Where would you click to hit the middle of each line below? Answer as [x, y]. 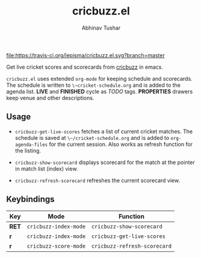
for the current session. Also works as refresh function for [121, 144]
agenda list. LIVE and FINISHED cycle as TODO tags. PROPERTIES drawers [100, 91]
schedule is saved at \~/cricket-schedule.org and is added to [92, 137]
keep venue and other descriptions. [50, 98]
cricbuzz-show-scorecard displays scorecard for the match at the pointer [105, 162]
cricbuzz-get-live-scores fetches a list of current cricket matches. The [104, 131]
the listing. [28, 150]
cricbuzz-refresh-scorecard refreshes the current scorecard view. [97, 180]
